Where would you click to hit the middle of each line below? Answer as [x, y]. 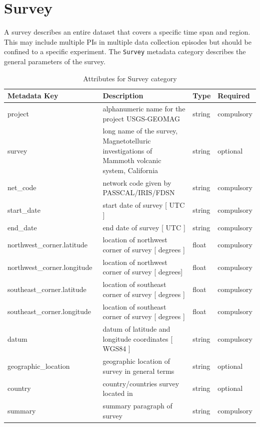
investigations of [127, 150]
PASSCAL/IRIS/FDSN [139, 192]
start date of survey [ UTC [144, 205]
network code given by [137, 182]
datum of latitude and [136, 329]
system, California [130, 170]
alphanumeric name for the [144, 108]
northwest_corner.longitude [50, 267]
